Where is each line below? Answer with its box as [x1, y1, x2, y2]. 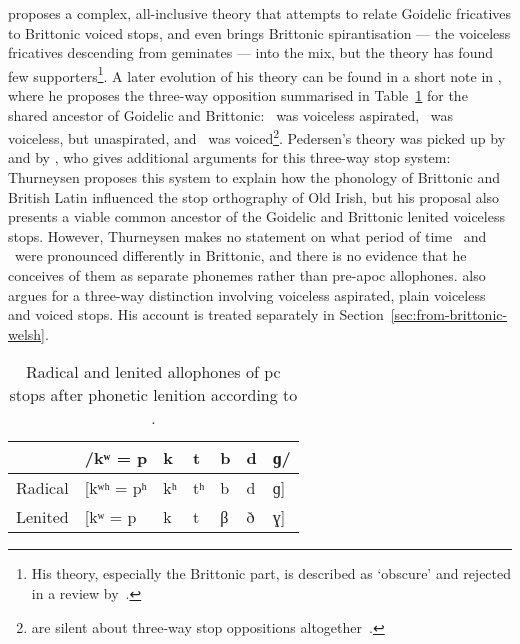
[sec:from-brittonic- [390, 304, 508, 325]
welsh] [8, 323, 46, 344]
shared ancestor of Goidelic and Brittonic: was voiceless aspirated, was [8, 104, 454, 125]
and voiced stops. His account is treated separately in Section [8, 304, 384, 325]
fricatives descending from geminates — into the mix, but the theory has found [8, 42, 493, 63]
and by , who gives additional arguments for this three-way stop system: [8, 147, 451, 168]
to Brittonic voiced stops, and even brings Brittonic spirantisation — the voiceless [8, 22, 511, 43]
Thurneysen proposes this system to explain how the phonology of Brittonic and [8, 167, 500, 188]
